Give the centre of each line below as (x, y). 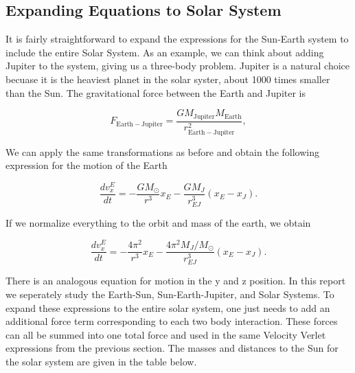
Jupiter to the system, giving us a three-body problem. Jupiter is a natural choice (178, 66)
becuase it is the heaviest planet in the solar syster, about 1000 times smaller (168, 79)
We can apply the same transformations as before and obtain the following (163, 151)
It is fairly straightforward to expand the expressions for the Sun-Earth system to (177, 39)
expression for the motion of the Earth (87, 165)
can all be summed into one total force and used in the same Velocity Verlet (166, 334)
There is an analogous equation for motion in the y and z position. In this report (176, 281)
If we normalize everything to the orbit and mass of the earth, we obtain (158, 223)
